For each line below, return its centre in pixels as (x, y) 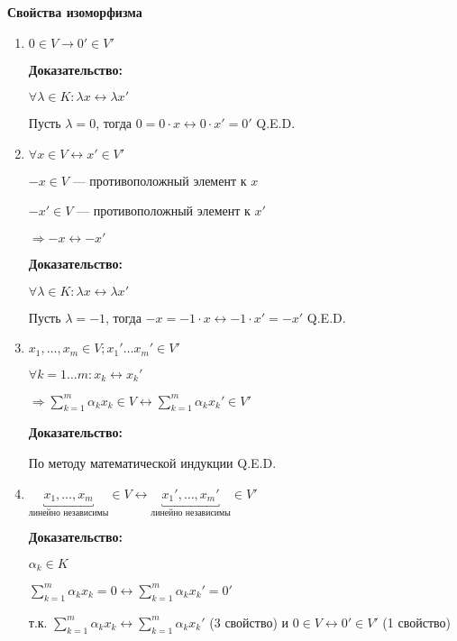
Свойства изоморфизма (75, 12)
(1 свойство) (416, 622)
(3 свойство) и (249, 622)
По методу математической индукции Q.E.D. (152, 462)
